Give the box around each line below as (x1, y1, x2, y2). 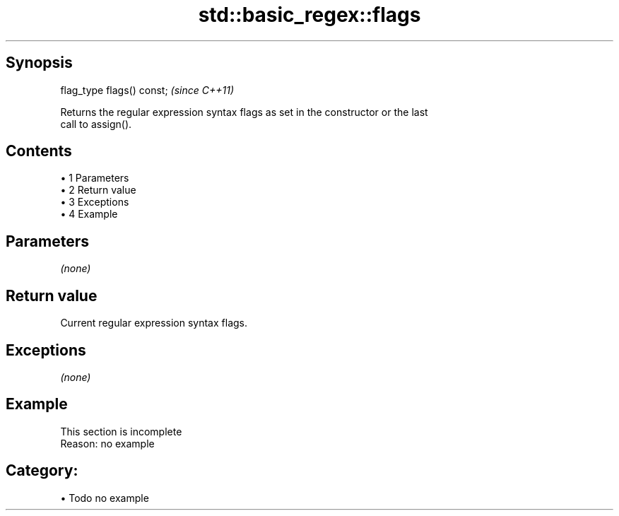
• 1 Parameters (60, 172, 129, 184)
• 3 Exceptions (60, 196, 129, 209)
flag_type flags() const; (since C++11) (60, 83, 234, 96)
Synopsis (6, 54, 73, 72)
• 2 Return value (60, 184, 136, 197)
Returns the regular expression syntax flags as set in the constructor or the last (60, 105, 428, 118)
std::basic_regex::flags (198, 3, 421, 27)
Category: (6, 462, 78, 480)
